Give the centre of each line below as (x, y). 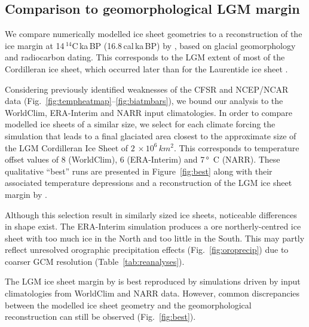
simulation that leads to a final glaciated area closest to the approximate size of (151, 135)
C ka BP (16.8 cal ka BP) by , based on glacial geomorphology (184, 45)
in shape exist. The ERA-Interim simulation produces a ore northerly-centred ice (153, 226)
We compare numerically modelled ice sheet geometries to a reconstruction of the (154, 34)
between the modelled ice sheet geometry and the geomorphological (128, 305)
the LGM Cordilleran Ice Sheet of (67, 147)
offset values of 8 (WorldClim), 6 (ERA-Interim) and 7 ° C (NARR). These (143, 159)
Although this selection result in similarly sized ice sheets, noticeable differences (151, 214)
